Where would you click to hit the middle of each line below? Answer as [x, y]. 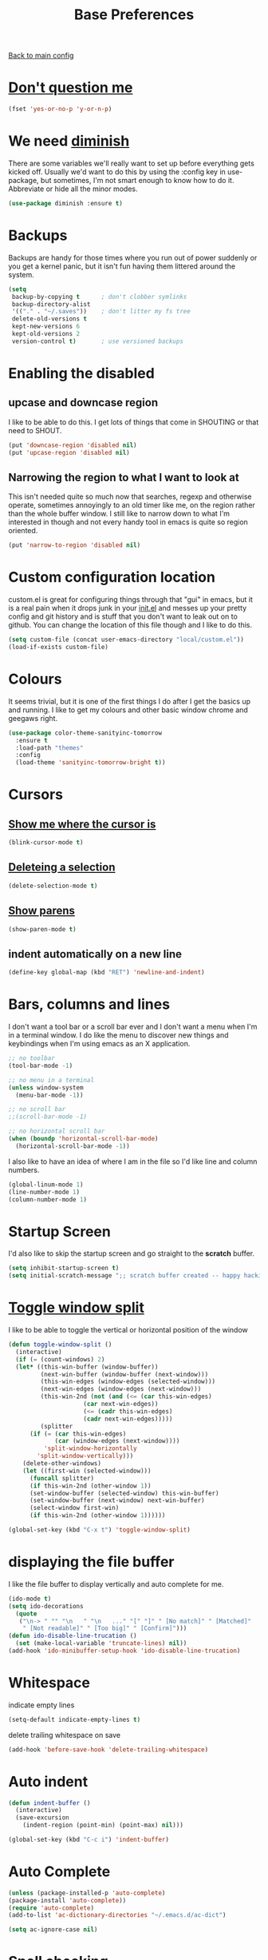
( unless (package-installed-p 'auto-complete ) [87, 1893]
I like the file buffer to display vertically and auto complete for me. [116, 1584]
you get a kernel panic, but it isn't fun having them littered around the [122, 266]
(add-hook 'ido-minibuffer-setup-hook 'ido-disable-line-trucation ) [124, 1651]
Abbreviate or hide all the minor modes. [73, 189]
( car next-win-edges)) [121, 1404]
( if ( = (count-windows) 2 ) [60, 1359]
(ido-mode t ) [30, 1599]
